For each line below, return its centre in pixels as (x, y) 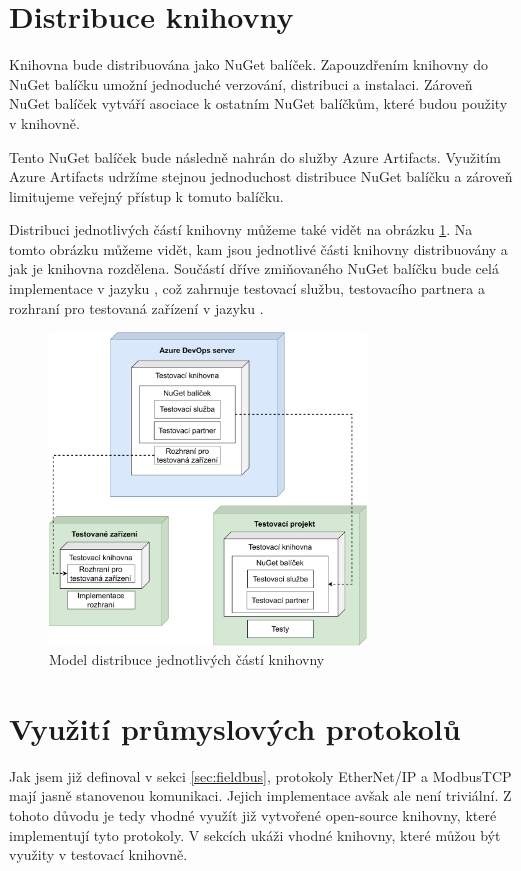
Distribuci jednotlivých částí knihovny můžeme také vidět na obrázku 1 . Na (241, 229)
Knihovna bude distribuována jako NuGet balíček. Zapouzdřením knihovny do (249, 64)
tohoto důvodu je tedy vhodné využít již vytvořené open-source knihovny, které (253, 815)
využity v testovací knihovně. (98, 854)
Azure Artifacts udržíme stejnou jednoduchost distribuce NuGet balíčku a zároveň (261, 176)
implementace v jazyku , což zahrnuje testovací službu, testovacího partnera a (247, 288)
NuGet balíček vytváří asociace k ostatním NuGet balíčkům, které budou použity (258, 103)
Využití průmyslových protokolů (235, 727)
